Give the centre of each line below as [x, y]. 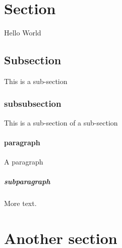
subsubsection [33, 104]
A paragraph [24, 162]
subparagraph [27, 181]
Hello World [23, 33]
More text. [20, 203]
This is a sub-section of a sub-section [61, 122]
